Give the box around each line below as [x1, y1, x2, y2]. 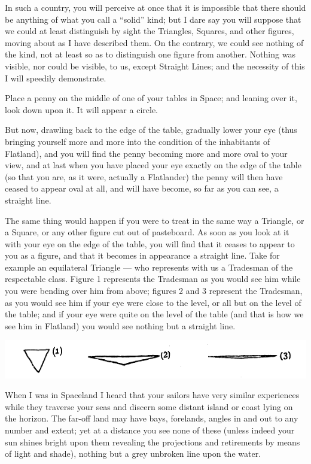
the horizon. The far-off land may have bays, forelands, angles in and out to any [5, 412, 298, 424]
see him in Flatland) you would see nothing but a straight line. [5, 319, 236, 332]
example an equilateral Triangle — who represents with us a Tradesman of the [5, 260, 293, 273]
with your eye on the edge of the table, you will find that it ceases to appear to [5, 237, 295, 250]
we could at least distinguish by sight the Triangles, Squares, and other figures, [5, 25, 294, 37]
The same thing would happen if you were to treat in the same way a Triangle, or [5, 214, 304, 226]
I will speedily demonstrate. [5, 71, 106, 84]
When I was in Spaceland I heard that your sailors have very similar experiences [5, 389, 300, 401]
